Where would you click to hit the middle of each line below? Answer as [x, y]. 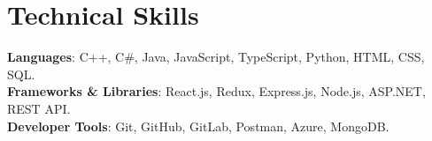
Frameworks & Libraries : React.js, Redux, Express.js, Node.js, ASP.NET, [216, 91]
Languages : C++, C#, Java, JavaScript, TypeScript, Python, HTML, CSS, [216, 57]
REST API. [39, 108]
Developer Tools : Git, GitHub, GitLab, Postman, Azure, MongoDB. [198, 126]
